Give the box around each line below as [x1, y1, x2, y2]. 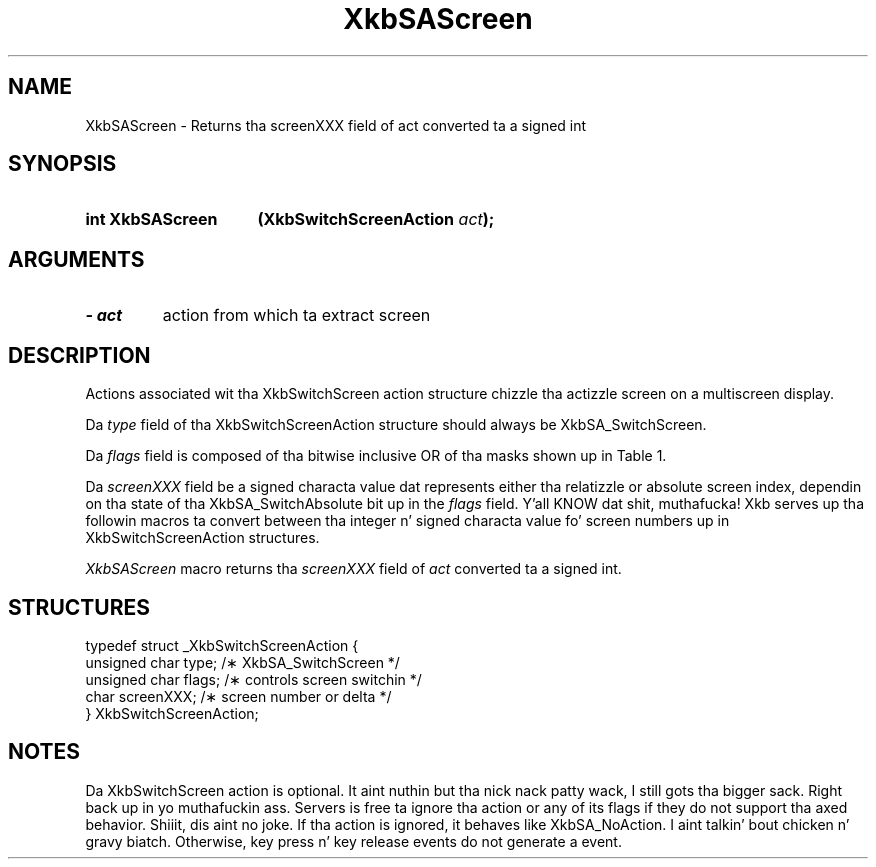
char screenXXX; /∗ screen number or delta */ [85, 687, 392, 705]
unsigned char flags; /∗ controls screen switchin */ [85, 670, 422, 688]
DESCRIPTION [8, 342, 151, 368]
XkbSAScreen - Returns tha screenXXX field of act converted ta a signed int [85, 116, 587, 134]
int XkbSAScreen [85, 209, 218, 230]
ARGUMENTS [8, 246, 145, 272]
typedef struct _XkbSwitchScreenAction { [85, 636, 359, 654]
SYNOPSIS [8, 151, 117, 177]
